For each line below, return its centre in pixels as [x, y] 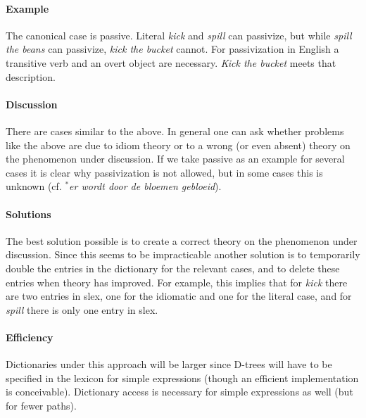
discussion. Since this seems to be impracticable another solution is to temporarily [183, 254]
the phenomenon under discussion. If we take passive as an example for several [175, 159]
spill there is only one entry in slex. [82, 309]
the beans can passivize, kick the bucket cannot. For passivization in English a [172, 49]
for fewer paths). [41, 405]
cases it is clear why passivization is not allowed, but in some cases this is [164, 172]
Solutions [29, 214]
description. [31, 76]
